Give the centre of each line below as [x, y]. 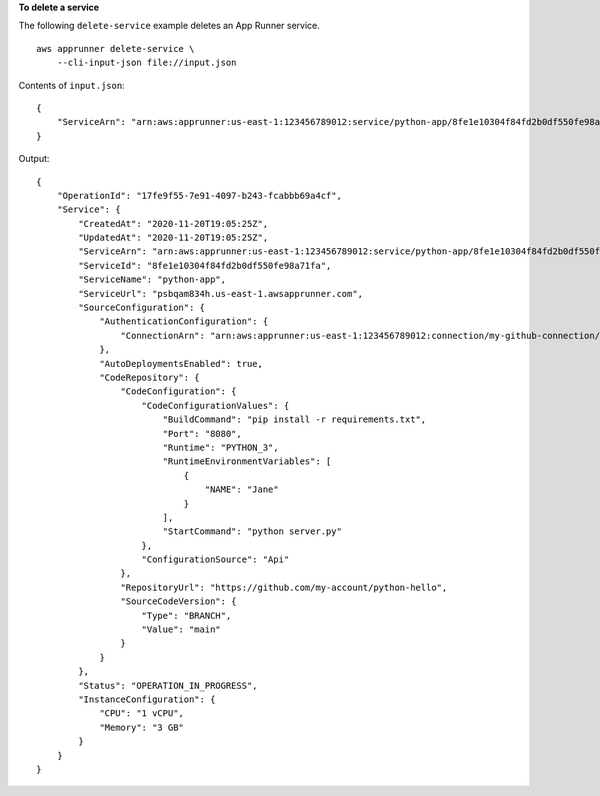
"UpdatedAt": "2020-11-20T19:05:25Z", [173, 238]
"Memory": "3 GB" [142, 727]
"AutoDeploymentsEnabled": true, [181, 363]
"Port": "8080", [202, 433]
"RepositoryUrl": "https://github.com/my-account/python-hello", [284, 587]
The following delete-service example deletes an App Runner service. [169, 26]
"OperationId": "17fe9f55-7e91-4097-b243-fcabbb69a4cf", [199, 195]
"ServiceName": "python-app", [152, 279]
